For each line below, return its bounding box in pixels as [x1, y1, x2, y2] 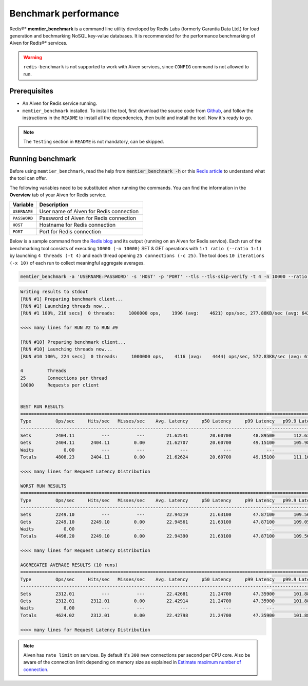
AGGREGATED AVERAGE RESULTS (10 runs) [20, 562, 118, 568]
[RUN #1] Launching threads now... [20, 303, 110, 309]
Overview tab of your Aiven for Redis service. [9, 192, 107, 198]
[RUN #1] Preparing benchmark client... [20, 296, 123, 302]
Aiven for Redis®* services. [9, 40, 68, 46]
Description [39, 201, 69, 208]
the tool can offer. [9, 175, 47, 181]
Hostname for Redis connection [39, 221, 115, 229]
